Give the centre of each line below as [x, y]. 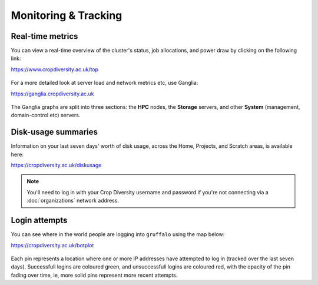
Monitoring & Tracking [67, 15]
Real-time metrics [44, 36]
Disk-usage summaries [54, 132]
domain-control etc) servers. [46, 115]
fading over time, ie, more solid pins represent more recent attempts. [94, 275]
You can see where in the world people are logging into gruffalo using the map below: [118, 234]
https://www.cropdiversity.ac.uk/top [55, 69]
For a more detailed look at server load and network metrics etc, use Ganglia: [105, 83]
